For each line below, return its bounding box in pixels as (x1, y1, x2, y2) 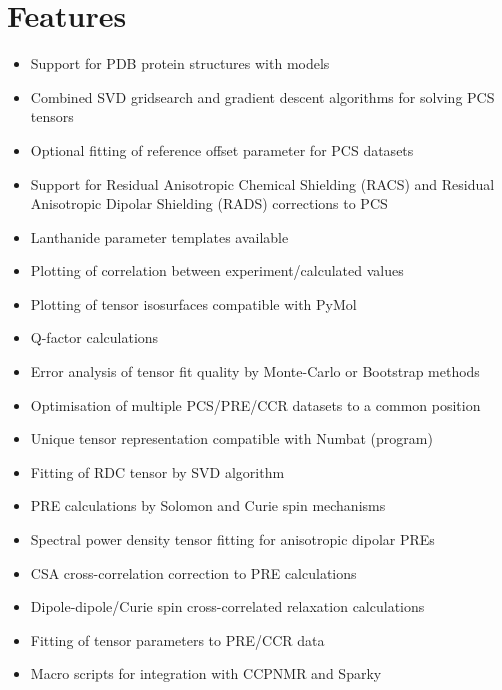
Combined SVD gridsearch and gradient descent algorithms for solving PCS (30, 86, 495, 107)
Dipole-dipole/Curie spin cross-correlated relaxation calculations (30, 596, 425, 617)
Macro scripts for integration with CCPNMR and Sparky (30, 663, 382, 684)
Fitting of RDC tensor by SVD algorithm (30, 461, 285, 482)
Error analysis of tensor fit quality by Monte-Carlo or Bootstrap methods (30, 361, 480, 382)
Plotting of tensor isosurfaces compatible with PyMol (30, 293, 357, 314)
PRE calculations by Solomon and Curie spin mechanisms (30, 495, 386, 516)
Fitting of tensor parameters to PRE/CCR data (30, 629, 325, 650)
